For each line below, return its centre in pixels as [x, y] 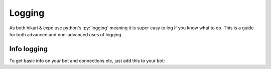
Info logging [28, 49]
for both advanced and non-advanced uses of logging [65, 34]
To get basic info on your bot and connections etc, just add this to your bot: [87, 61]
